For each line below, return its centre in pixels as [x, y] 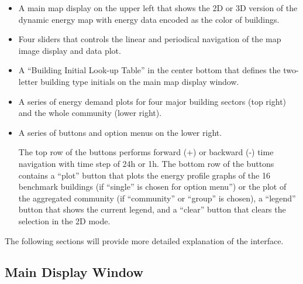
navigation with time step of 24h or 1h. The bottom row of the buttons [146, 163]
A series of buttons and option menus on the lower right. [120, 132]
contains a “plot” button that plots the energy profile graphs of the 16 [144, 175]
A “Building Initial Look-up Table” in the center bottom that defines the [149, 70]
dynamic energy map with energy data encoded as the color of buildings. [149, 19]
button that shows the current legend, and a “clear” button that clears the [152, 209]
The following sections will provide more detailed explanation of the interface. [144, 240]
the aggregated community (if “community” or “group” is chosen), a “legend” [157, 198]
